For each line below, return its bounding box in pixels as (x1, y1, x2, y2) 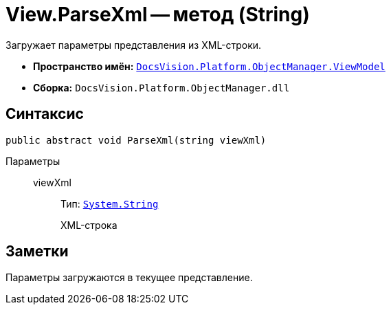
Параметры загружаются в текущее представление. (5, 272, 253, 284)
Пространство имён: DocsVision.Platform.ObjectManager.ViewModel (33, 60, 386, 72)
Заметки (5, 243, 69, 261)
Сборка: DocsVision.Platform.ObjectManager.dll (33, 81, 290, 93)
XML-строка (60, 219, 118, 231)
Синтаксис (5, 105, 84, 123)
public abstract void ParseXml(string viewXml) (5, 134, 267, 146)
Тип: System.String (60, 197, 159, 210)
